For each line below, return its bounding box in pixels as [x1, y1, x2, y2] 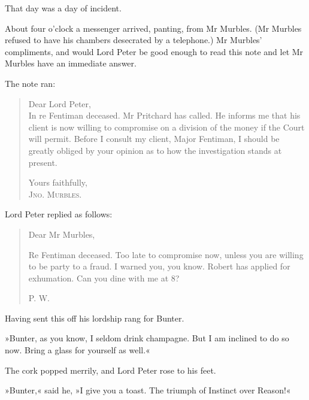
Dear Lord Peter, [28, 97, 91, 110]
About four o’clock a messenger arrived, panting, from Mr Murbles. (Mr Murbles [5, 22, 302, 34]
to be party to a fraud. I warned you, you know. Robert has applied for [28, 260, 290, 272]
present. [28, 156, 57, 168]
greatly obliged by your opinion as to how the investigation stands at [28, 144, 282, 156]
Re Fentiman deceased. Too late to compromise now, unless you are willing [28, 248, 304, 260]
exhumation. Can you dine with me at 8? [28, 271, 180, 284]
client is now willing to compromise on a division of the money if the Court [28, 120, 305, 133]
